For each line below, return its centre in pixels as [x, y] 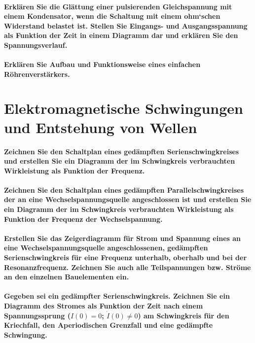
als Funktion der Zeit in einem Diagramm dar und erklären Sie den [121, 35]
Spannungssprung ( [37, 315]
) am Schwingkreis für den [183, 315]
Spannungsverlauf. [36, 45]
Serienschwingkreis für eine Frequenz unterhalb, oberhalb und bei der [126, 257]
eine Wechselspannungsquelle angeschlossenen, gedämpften [106, 248]
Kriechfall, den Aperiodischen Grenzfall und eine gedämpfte [109, 325]
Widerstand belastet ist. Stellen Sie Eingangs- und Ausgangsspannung [126, 25]
